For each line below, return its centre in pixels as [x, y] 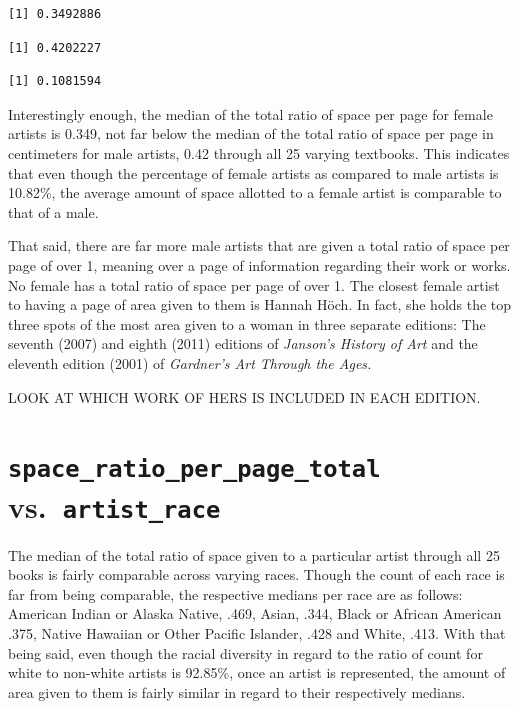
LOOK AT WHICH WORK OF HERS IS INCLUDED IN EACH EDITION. [244, 396]
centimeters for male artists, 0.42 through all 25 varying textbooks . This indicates [259, 152]
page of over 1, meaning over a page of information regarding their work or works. [259, 264]
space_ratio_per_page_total [194, 469]
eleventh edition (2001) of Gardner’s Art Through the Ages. [190, 362]
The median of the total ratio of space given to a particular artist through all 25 [254, 554]
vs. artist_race [114, 505]
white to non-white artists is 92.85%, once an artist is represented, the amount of [257, 672]
